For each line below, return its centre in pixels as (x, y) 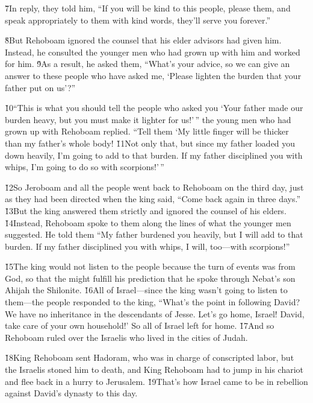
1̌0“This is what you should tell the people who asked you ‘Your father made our (154, 108)
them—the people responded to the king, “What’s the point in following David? (153, 302)
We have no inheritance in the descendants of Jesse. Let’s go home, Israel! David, (155, 313)
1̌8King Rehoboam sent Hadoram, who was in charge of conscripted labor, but (150, 357)
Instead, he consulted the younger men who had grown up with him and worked (153, 52)
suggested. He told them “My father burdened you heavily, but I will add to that (154, 234)
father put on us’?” (40, 87)
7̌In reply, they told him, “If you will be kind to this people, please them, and (148, 8)
